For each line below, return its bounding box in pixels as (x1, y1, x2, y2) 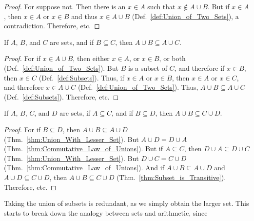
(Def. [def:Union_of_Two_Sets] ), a (132, 11, 239, 21)
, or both (159, 53, 186, 63)
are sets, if (59, 108, 91, 118)
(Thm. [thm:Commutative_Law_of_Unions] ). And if (4, 162, 164, 173)
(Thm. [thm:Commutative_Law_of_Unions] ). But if (4, 143, 163, 154)
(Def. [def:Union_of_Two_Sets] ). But (4, 62, 119, 73)
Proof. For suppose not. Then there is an (4, 1, 126, 11)
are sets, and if (50, 37, 94, 47)
